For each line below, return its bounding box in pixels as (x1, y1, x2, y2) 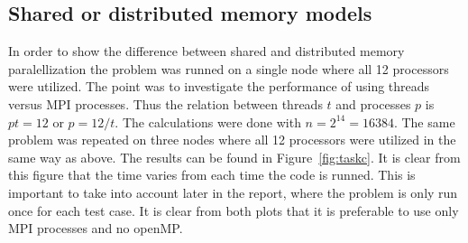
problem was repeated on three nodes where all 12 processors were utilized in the (8, 130, 456, 149)
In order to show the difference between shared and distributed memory (8, 42, 405, 61)
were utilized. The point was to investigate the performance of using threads (8, 77, 430, 96)
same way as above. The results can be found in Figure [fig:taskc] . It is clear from (8, 147, 461, 166)
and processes (335, 94, 411, 113)
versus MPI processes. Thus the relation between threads (8, 94, 323, 113)
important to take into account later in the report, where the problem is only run (8, 182, 458, 201)
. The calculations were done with (115, 112, 301, 131)
